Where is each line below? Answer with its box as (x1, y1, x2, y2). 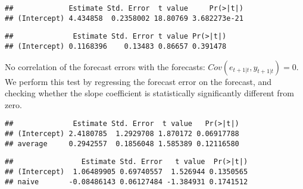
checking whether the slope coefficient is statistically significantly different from (5, 87, 294, 99)
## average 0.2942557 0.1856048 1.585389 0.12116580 (5, 139, 239, 148)
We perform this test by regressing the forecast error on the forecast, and (5, 75, 272, 87)
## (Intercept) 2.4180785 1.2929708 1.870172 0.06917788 (5, 130, 239, 138)
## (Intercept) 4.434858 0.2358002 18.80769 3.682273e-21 (5, 14, 243, 23)
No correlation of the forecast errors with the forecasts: (5, 60, 205, 73)
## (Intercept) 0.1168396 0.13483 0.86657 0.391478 (5, 42, 227, 51)
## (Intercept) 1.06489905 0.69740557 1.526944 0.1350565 (5, 168, 248, 177)
